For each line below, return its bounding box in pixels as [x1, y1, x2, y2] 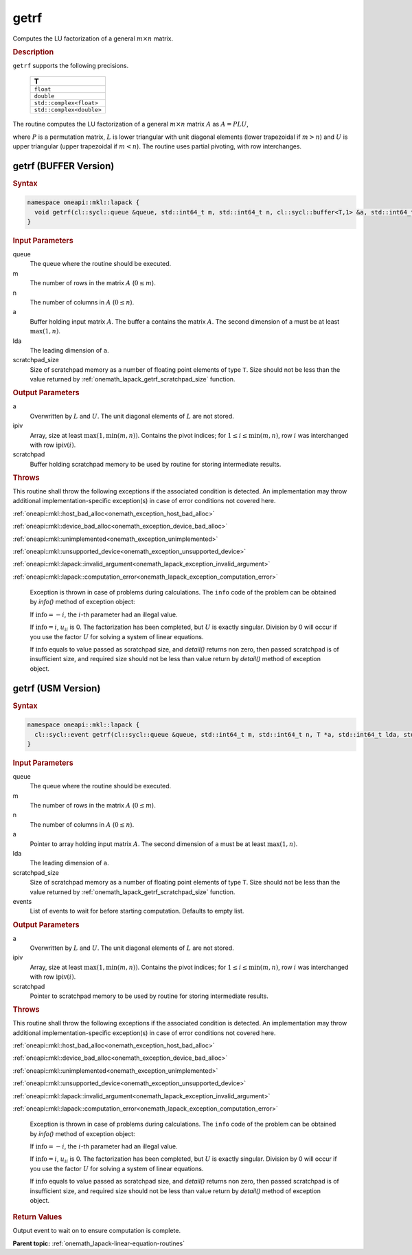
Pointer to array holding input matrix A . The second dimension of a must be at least [30, 839, 266, 848]
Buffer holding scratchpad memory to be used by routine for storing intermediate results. [30, 460, 282, 468]
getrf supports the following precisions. [12, 61, 129, 69]
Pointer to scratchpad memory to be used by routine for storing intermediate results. [30, 992, 269, 1000]
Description [12, 47, 54, 56]
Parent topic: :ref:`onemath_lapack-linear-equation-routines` [12, 1239, 185, 1247]
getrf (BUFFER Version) [12, 160, 115, 172]
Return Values [12, 1212, 62, 1222]
